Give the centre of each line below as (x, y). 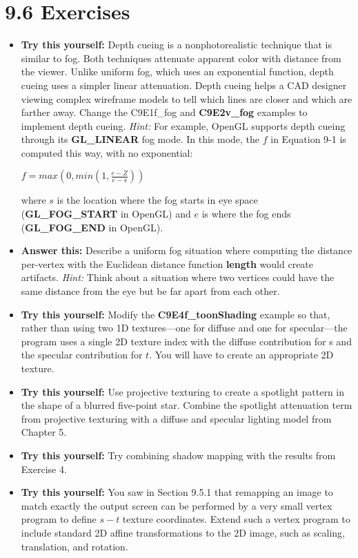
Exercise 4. (44, 469)
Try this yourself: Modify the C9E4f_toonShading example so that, (176, 314)
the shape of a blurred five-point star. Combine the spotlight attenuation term (187, 405)
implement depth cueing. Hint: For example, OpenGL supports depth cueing (183, 125)
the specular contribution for (82, 355)
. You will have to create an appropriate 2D (241, 355)
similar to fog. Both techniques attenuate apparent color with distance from (181, 58)
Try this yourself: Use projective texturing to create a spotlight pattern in (183, 391)
